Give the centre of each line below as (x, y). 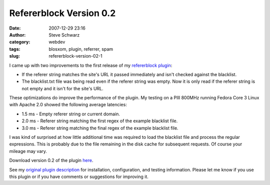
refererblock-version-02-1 (75, 56)
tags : (15, 49)
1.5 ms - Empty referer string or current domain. (71, 114)
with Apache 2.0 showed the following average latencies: (68, 105)
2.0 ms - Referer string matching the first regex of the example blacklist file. (100, 121)
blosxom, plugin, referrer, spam (81, 49)
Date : (15, 28)
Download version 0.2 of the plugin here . (51, 160)
